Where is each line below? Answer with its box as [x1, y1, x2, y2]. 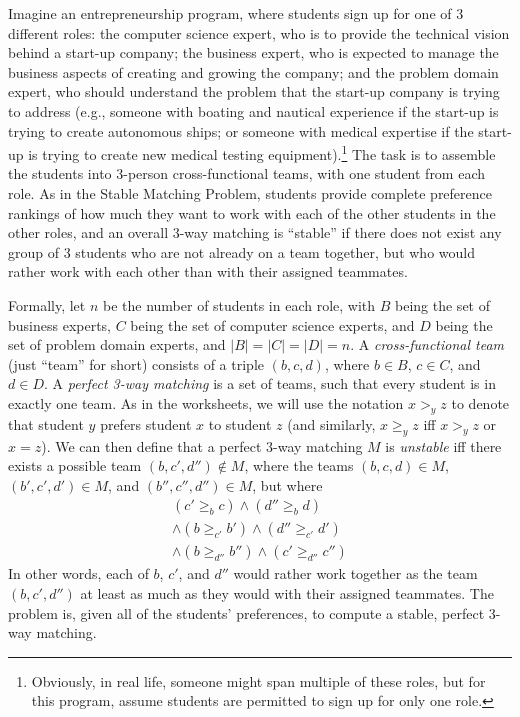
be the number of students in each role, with [102, 294, 376, 315]
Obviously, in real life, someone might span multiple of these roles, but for [31, 670, 486, 691]
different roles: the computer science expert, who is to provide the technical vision [8, 22, 510, 43]
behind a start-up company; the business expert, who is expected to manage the [8, 42, 499, 63]
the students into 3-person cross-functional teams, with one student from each [8, 163, 486, 184]
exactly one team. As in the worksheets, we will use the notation [8, 392, 404, 413]
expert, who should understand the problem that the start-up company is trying [8, 81, 500, 102]
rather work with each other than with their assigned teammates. [8, 261, 408, 282]
